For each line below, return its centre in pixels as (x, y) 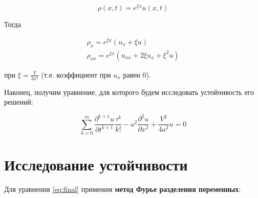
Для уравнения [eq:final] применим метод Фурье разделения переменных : (123, 189)
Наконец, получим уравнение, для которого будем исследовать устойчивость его (129, 92)
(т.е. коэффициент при (76, 74)
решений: (19, 102)
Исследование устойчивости (96, 165)
